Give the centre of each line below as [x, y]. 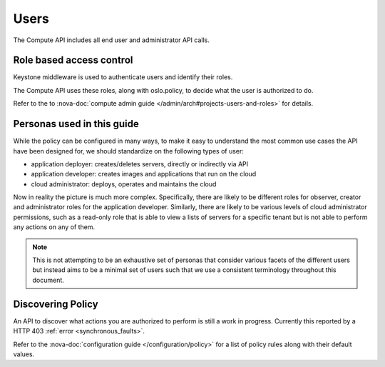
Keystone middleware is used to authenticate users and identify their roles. [123, 77]
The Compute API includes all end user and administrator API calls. [111, 40]
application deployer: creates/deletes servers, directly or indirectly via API [140, 164]
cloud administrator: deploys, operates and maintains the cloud [124, 184]
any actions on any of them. [54, 227]
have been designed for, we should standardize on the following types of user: [128, 151]
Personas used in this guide [76, 124]
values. [24, 354]
